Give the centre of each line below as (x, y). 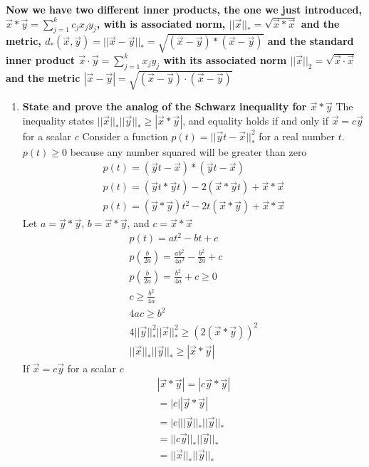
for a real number (297, 136)
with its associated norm (225, 59)
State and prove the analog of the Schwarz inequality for (165, 106)
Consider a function (125, 136)
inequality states (58, 120)
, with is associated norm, (161, 23)
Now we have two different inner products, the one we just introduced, (184, 9)
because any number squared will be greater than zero (188, 151)
